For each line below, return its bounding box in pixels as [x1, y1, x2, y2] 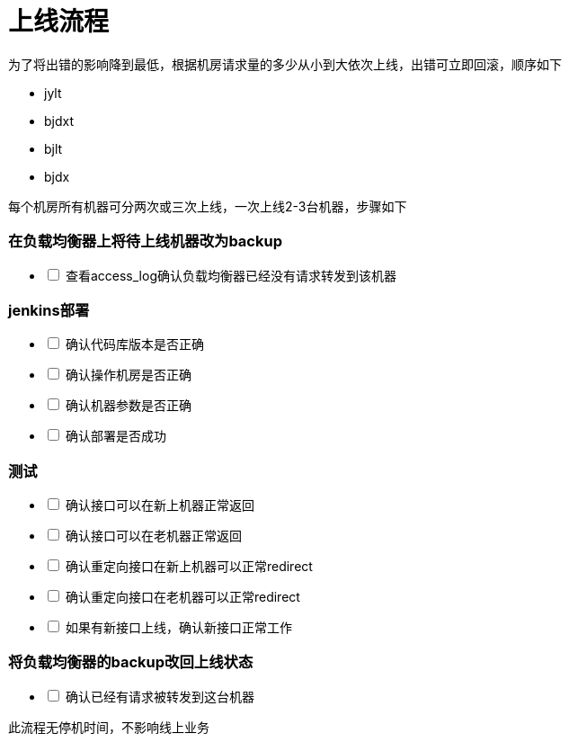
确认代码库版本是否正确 [65, 336, 204, 353]
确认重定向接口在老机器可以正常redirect [65, 589, 300, 604]
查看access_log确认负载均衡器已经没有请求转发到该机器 [65, 267, 396, 283]
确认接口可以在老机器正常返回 [65, 528, 242, 543]
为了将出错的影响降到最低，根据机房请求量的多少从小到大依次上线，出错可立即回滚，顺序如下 [8, 56, 562, 72]
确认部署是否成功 [65, 428, 166, 444]
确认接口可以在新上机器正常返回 [65, 497, 254, 513]
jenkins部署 [8, 300, 90, 319]
